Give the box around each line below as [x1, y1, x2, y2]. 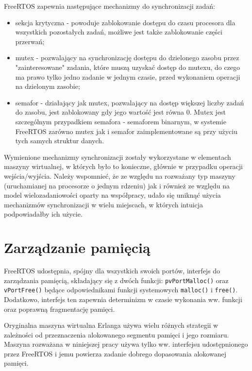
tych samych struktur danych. [15, 135, 104, 146]
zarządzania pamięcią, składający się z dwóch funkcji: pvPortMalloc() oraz [4, 275, 229, 285]
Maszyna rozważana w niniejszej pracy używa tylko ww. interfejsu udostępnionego [4, 339, 248, 349]
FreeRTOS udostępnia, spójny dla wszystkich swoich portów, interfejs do [4, 266, 220, 275]
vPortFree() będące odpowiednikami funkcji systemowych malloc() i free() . [4, 285, 238, 295]
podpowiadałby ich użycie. [4, 209, 83, 219]
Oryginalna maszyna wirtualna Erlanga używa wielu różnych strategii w [4, 320, 218, 330]
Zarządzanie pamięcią [4, 237, 151, 257]
